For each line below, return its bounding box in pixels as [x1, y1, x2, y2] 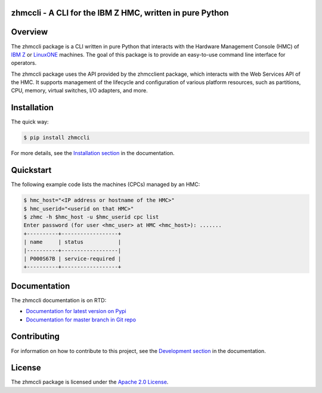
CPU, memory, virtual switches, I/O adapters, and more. [11, 87, 148, 94]
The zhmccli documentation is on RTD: [11, 296, 107, 304]
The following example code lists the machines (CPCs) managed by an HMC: [11, 181, 200, 188]
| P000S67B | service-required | [23, 255, 122, 262]
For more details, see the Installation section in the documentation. [11, 150, 175, 157]
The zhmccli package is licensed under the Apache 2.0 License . [11, 379, 169, 386]
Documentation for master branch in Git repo [26, 316, 137, 323]
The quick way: [11, 118, 49, 125]
